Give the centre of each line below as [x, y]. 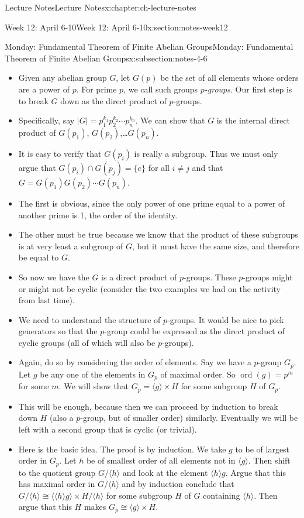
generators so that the [58, 331]
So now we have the [54, 277]
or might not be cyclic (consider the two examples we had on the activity [149, 288]
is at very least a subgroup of [71, 246]
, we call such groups [161, 89]
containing [222, 495]
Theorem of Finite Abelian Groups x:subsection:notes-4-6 [106, 58]
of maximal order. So [198, 374]
